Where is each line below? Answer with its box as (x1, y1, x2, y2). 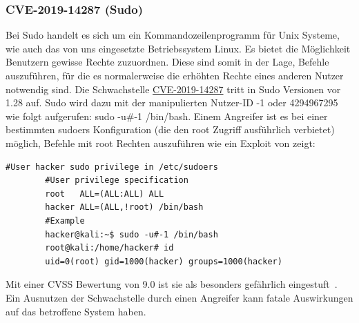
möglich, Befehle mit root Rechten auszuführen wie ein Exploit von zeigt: (6, 135, 316, 150)
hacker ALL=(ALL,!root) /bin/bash (45, 202, 204, 213)
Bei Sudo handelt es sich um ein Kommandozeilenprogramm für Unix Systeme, (6, 28, 340, 42)
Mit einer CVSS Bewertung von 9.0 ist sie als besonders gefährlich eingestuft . (6, 277, 338, 291)
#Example (45, 215, 85, 226)
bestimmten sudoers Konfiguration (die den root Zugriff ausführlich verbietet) (6, 122, 335, 137)
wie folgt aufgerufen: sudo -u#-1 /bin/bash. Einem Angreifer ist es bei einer (6, 108, 328, 123)
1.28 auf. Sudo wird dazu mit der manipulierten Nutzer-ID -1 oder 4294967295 (6, 95, 338, 110)
